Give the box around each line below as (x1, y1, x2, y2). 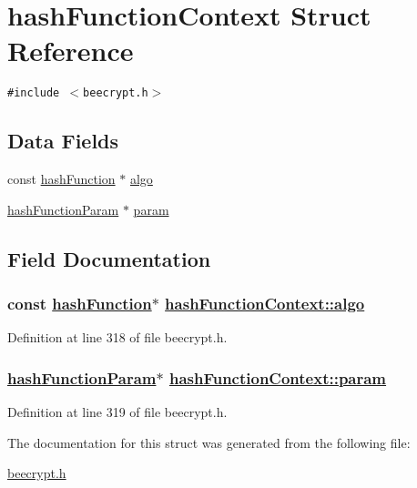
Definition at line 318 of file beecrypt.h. (7, 328, 228, 347)
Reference (7, 32, 134, 69)
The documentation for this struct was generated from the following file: (7, 432, 411, 452)
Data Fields (7, 127, 119, 155)
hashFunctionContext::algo (165, 292, 365, 315)
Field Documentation (7, 244, 211, 272)
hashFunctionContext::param (168, 366, 387, 389)
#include (7, 86, 60, 100)
